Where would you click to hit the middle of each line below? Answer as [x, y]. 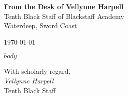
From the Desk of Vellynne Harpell [64, 6]
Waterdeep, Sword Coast [41, 25]
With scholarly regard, [37, 71]
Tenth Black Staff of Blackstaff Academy [64, 16]
